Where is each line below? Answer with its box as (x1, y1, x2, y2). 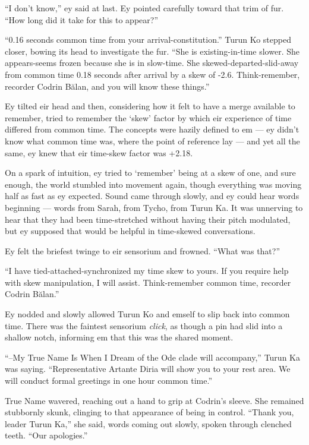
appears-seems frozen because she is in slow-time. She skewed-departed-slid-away (5, 56, 299, 69)
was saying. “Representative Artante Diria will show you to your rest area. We (5, 362, 291, 375)
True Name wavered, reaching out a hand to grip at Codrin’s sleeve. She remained (5, 394, 304, 406)
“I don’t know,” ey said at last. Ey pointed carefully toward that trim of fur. (5, 2, 284, 14)
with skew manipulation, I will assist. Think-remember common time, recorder (5, 276, 291, 288)
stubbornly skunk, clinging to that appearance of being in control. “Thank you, (5, 406, 294, 418)
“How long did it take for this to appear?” (5, 13, 158, 26)
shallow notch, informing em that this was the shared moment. (5, 331, 234, 343)
